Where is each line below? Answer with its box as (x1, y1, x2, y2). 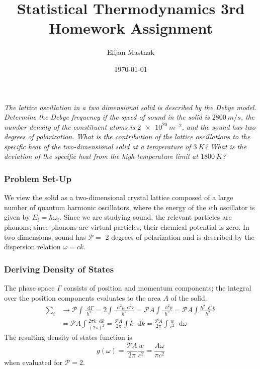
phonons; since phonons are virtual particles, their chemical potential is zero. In (4, 222, 249, 232)
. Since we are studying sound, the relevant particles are (59, 212, 232, 222)
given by (4, 212, 30, 222)
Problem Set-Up (4, 172, 71, 185)
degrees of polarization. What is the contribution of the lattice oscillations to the (4, 131, 250, 142)
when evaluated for (4, 357, 62, 367)
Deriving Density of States (4, 262, 114, 275)
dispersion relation (4, 241, 61, 252)
